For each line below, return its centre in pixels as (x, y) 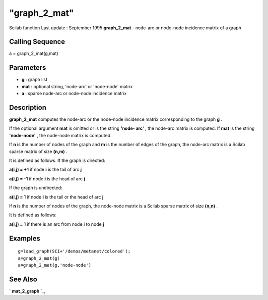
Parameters (28, 68)
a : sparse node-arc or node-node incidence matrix (74, 94)
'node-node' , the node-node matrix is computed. (60, 135)
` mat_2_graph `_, (27, 291)
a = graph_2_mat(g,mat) (34, 53)
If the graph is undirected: (35, 188)
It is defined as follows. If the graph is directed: (57, 160)
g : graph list (34, 80)
